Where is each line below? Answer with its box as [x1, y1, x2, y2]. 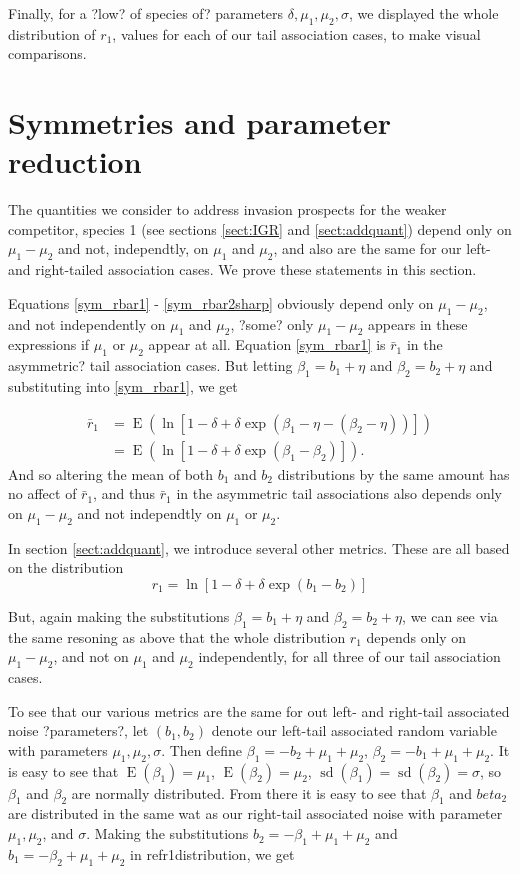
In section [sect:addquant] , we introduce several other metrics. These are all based [8, 537, 510, 558]
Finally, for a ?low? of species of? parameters [8, 3, 284, 23]
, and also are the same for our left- [273, 238, 491, 259]
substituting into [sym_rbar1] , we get [8, 376, 238, 397]
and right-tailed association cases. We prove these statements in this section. [8, 259, 477, 280]
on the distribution [8, 557, 124, 578]
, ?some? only [230, 313, 314, 334]
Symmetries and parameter [8, 102, 391, 143]
